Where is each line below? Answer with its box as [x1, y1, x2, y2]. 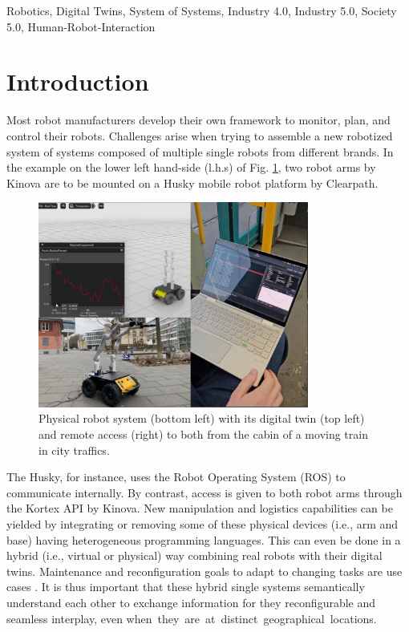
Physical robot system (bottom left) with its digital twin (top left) [38, 410, 365, 427]
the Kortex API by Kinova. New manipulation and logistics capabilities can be [6, 500, 393, 517]
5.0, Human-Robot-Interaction [6, 18, 156, 34]
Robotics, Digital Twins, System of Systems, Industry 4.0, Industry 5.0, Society [6, 2, 397, 18]
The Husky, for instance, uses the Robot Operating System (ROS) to [6, 468, 346, 485]
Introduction [6, 65, 149, 98]
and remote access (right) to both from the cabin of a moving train [38, 426, 368, 443]
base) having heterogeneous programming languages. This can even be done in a [6, 531, 401, 548]
